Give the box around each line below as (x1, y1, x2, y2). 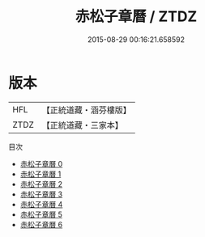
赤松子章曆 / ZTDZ (75, 7, 198, 26)
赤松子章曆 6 (19, 219, 63, 229)
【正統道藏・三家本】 (41, 119, 124, 130)
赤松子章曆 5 (19, 209, 63, 219)
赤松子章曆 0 (19, 159, 63, 168)
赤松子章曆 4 (19, 199, 63, 209)
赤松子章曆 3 (19, 189, 63, 199)
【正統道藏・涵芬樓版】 (41, 104, 132, 116)
